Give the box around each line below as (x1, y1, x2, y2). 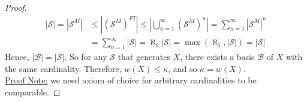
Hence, (5, 50, 29, 62)
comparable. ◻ (5, 85, 61, 98)
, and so (168, 62, 197, 74)
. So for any (64, 50, 107, 62)
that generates (118, 50, 170, 62)
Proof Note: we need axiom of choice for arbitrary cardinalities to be (5, 74, 257, 86)
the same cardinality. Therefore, (5, 62, 122, 74)
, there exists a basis (180, 50, 255, 62)
